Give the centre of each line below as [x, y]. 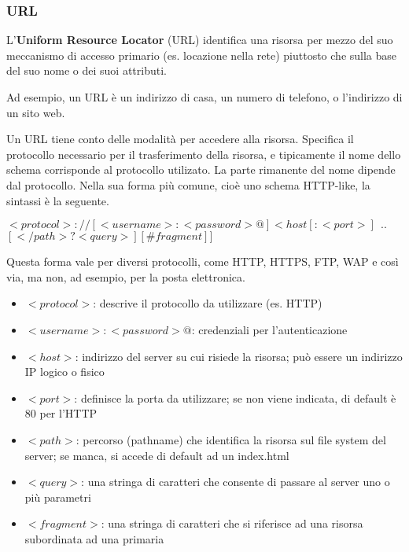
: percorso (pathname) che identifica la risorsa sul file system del [231, 439]
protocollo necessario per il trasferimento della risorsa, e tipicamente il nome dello [204, 154]
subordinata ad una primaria [94, 538]
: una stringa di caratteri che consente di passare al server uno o [236, 482]
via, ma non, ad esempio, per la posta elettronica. [126, 276]
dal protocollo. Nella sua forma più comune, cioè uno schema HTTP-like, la [188, 184]
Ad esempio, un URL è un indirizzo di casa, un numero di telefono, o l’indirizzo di [204, 97]
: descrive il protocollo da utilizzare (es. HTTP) [208, 303]
